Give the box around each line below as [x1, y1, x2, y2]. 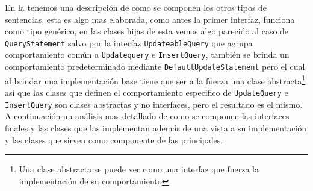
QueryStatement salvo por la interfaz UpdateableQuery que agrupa [5, 36, 253, 49]
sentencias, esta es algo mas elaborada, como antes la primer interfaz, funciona [5, 13, 295, 25]
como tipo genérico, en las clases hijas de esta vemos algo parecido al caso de [5, 25, 289, 37]
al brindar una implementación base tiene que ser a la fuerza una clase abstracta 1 [5, 72, 306, 87]
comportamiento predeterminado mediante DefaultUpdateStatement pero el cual [5, 60, 305, 73]
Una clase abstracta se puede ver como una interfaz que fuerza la [19, 163, 259, 175]
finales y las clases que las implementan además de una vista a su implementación [5, 121, 307, 134]
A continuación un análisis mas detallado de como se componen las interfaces [5, 110, 290, 122]
